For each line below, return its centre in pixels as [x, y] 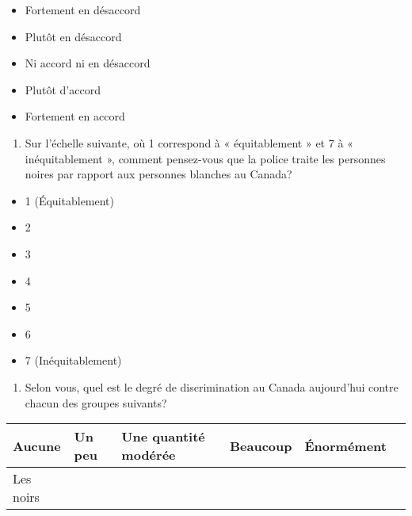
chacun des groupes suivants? [96, 402]
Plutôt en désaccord [73, 36]
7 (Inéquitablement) [73, 360]
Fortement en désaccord [83, 10]
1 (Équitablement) [70, 200]
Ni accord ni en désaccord [88, 63]
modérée [149, 455]
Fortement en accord [75, 116]
